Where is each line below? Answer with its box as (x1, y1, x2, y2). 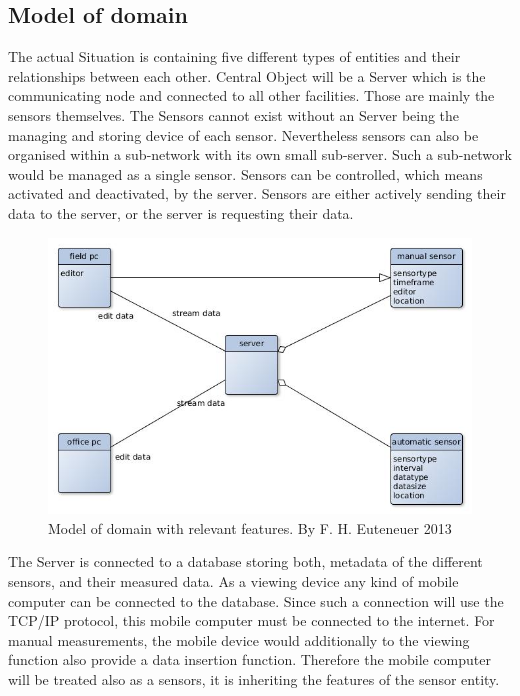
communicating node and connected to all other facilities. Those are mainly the (8, 85, 495, 106)
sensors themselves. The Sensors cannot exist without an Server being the (8, 104, 460, 125)
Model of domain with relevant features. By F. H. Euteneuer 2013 (48, 517, 452, 538)
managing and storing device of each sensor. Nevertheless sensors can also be (8, 124, 479, 145)
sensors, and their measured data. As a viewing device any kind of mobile (8, 571, 459, 592)
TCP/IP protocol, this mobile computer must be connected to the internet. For (8, 610, 495, 631)
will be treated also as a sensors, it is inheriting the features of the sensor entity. (8, 669, 500, 690)
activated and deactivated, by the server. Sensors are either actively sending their (8, 183, 506, 204)
